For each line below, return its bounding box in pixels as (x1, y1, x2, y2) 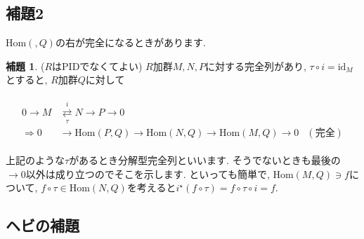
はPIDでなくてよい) (52, 58, 143, 73)
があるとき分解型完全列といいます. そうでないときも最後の (69, 153, 341, 168)
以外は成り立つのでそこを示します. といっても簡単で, (25, 166, 270, 181)
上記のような (6, 153, 65, 168)
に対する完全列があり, (205, 58, 306, 73)
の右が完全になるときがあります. (55, 35, 206, 50)
